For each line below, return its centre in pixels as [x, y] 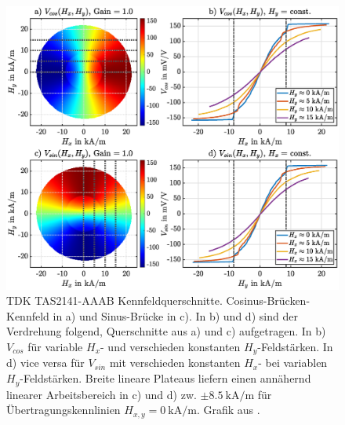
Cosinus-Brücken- [268, 300]
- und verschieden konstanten [171, 347]
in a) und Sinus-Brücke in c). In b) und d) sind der [175, 315]
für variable [55, 347]
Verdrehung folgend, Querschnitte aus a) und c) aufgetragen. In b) [166, 331]
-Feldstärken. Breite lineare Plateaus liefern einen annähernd [165, 378]
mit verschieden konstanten [175, 363]
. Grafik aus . [228, 410]
